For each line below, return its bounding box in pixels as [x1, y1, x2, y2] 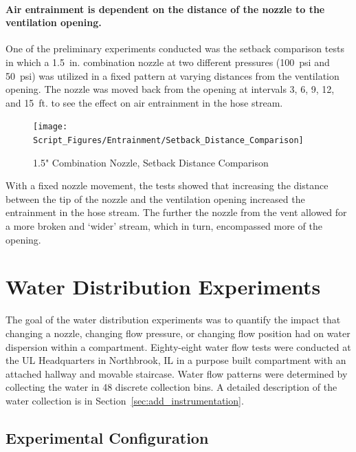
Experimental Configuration [5, 427, 209, 448]
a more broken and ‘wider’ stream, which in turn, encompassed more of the [5, 219, 322, 233]
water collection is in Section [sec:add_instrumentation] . [5, 393, 244, 407]
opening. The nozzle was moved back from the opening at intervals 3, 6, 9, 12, [5, 82, 335, 96]
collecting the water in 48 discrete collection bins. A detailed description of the [5, 380, 337, 394]
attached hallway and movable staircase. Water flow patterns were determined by [5, 366, 348, 380]
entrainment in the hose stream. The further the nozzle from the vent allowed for [5, 205, 347, 219]
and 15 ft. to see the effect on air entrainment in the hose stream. [5, 95, 283, 109]
